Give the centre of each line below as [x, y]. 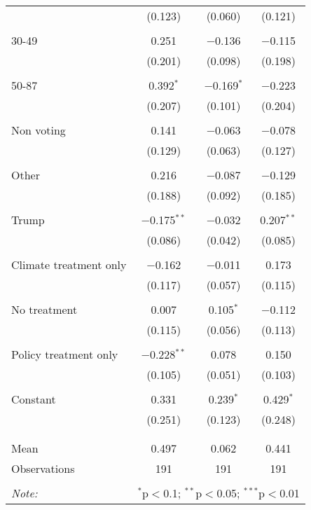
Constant [34, 399]
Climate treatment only [69, 264]
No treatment [44, 309]
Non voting [39, 130]
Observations [43, 468]
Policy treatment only [65, 354]
